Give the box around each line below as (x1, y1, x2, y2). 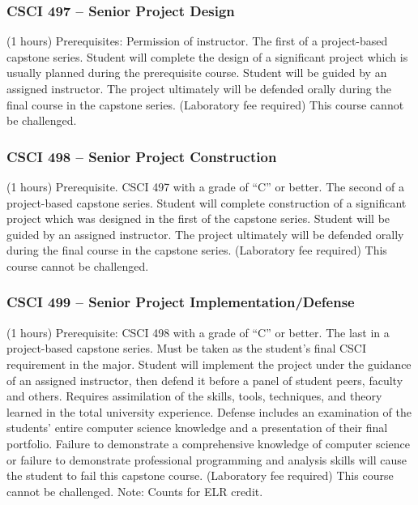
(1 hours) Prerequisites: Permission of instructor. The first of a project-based (6, 32, 388, 49)
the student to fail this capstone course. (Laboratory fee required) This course (6, 467, 394, 484)
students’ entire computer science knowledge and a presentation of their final (6, 419, 388, 436)
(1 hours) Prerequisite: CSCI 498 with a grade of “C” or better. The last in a (6, 323, 390, 340)
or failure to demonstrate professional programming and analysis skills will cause (6, 451, 407, 468)
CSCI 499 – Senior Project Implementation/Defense (6, 292, 355, 312)
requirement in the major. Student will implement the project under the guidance (6, 355, 412, 372)
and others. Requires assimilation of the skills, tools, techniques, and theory (6, 387, 382, 404)
